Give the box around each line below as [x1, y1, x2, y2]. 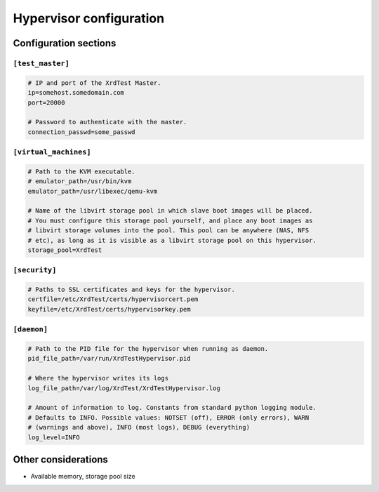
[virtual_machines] [13, 147, 91, 157]
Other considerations [13, 453, 109, 465]
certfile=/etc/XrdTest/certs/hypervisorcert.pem [27, 295, 199, 303]
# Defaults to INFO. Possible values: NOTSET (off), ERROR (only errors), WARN [27, 413, 310, 421]
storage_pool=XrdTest [27, 246, 102, 254]
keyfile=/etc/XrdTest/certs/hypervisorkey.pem [27, 305, 191, 313]
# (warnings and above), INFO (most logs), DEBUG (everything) [27, 423, 251, 432]
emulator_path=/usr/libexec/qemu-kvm [27, 187, 158, 195]
